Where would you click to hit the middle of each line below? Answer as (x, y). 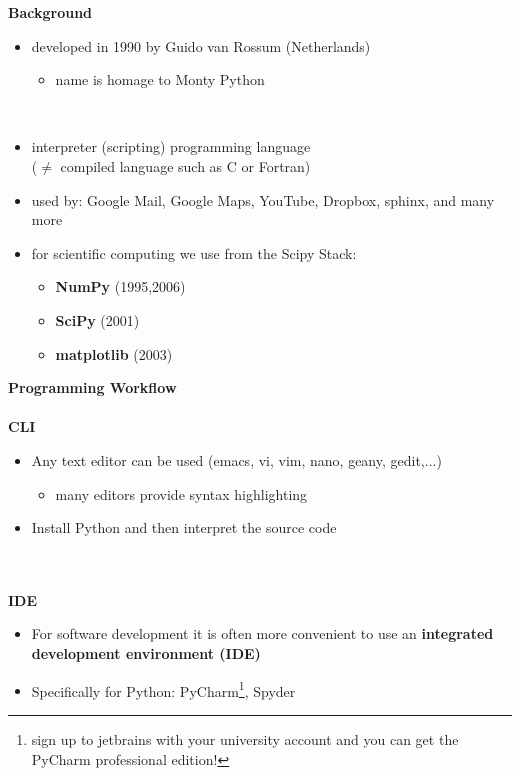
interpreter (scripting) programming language (171, 146)
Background (50, 12)
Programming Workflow (92, 387)
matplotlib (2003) (114, 353)
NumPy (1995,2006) (120, 286)
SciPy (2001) (97, 319)
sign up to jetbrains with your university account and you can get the (245, 738)
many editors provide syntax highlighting (181, 493)
